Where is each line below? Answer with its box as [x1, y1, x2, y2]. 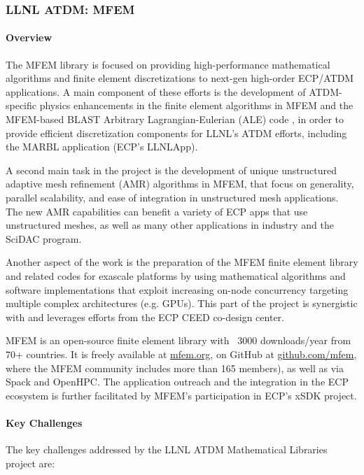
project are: [6, 455, 55, 470]
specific [6, 98, 37, 113]
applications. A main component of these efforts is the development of [6, 84, 306, 99]
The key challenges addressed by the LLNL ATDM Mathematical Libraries [6, 442, 328, 457]
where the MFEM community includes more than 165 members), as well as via [6, 360, 344, 375]
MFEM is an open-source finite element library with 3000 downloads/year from [6, 333, 351, 348]
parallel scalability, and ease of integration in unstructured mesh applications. [6, 190, 339, 204]
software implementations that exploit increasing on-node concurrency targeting [6, 282, 349, 297]
